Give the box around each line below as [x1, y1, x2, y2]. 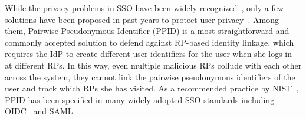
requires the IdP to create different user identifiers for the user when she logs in [5, 47, 292, 60]
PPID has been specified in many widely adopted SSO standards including [5, 93, 275, 106]
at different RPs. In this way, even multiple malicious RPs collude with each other [5, 59, 302, 71]
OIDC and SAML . [5, 105, 80, 117]
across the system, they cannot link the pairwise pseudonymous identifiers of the [5, 70, 295, 83]
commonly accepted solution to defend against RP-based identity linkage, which [5, 36, 294, 48]
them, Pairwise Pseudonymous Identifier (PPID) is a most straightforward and [5, 25, 289, 37]
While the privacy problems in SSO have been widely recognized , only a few [5, 2, 284, 13]
